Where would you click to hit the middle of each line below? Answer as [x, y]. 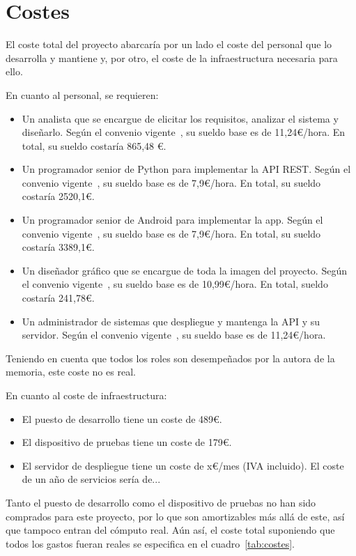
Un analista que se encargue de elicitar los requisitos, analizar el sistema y [180, 118]
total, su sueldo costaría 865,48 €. [94, 145]
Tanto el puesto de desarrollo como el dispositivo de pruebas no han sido [161, 502]
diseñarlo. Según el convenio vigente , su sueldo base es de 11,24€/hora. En [184, 132]
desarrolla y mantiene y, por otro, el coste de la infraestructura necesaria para [172, 57]
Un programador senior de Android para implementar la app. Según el [172, 220]
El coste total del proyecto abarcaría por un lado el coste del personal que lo [169, 44]
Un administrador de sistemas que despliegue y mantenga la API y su [171, 321]
